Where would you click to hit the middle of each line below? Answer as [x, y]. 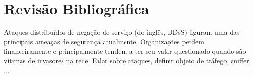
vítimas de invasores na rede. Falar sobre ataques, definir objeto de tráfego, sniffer [126, 60]
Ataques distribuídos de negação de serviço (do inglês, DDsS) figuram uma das [122, 32]
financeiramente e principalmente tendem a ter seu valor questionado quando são [125, 51]
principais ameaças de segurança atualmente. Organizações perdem [104, 41]
